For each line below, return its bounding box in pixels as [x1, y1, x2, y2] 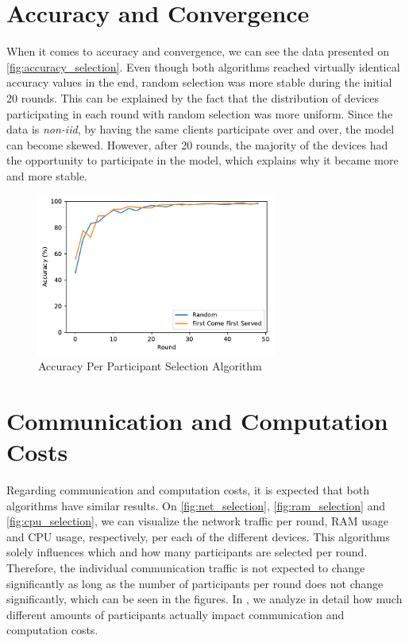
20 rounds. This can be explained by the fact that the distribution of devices [6, 89, 380, 106]
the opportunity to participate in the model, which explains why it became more [6, 152, 399, 168]
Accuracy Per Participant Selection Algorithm [38, 358, 262, 374]
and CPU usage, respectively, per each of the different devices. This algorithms [6, 528, 390, 544]
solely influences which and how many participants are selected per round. [6, 544, 368, 560]
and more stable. [6, 167, 88, 184]
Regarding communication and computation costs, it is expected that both [6, 482, 370, 498]
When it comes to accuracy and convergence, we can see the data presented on [6, 43, 390, 60]
